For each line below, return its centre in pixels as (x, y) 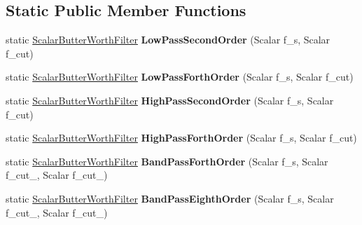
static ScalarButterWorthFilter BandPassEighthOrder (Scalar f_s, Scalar (170, 198)
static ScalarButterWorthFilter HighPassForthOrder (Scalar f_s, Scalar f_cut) (181, 138)
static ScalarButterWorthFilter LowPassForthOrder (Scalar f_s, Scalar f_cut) (180, 77)
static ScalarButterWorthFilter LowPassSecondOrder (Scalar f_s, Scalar (168, 40)
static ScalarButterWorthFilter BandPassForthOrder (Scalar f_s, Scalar (167, 161)
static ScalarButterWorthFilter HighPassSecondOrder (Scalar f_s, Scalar (170, 100)
